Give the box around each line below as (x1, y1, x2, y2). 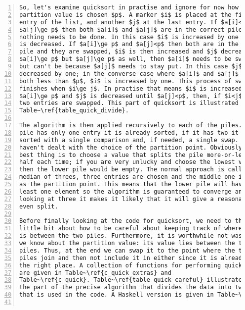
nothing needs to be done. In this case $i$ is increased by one (19, 33, 239, 41)
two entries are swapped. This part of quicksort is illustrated (19, 100, 239, 107)
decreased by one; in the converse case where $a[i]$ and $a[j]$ (19, 70, 239, 77)
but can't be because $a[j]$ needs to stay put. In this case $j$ (19, 63, 243, 70)
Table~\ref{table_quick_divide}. (19, 107, 129, 114)
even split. (19, 203, 58, 210)
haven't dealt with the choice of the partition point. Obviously (19, 144, 243, 151)
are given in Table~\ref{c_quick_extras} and (19, 269, 171, 276)
